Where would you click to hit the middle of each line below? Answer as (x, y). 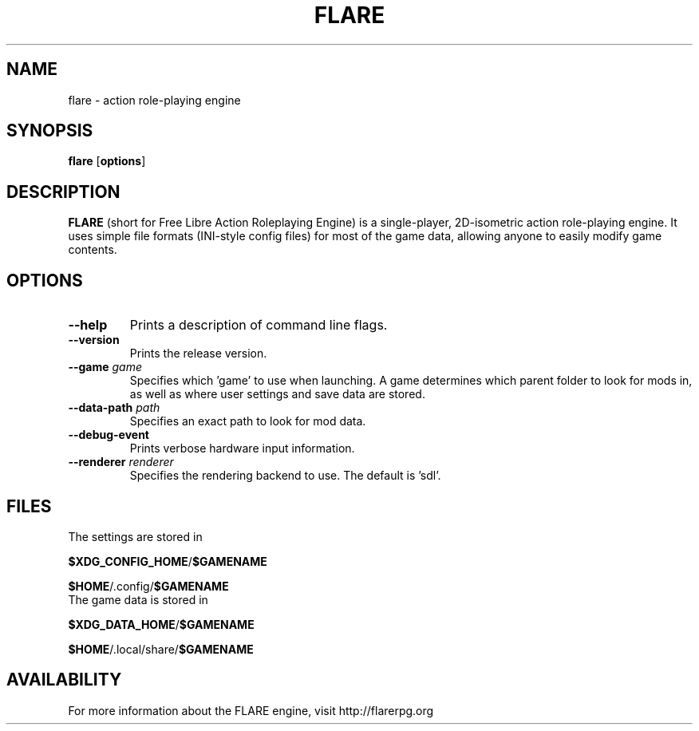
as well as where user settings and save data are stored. (277, 394)
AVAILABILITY (64, 680)
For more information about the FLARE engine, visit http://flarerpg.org (251, 710)
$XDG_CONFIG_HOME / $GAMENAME (168, 561)
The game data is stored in (138, 599)
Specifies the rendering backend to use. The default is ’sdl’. (285, 476)
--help (88, 325)
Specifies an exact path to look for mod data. (248, 421)
